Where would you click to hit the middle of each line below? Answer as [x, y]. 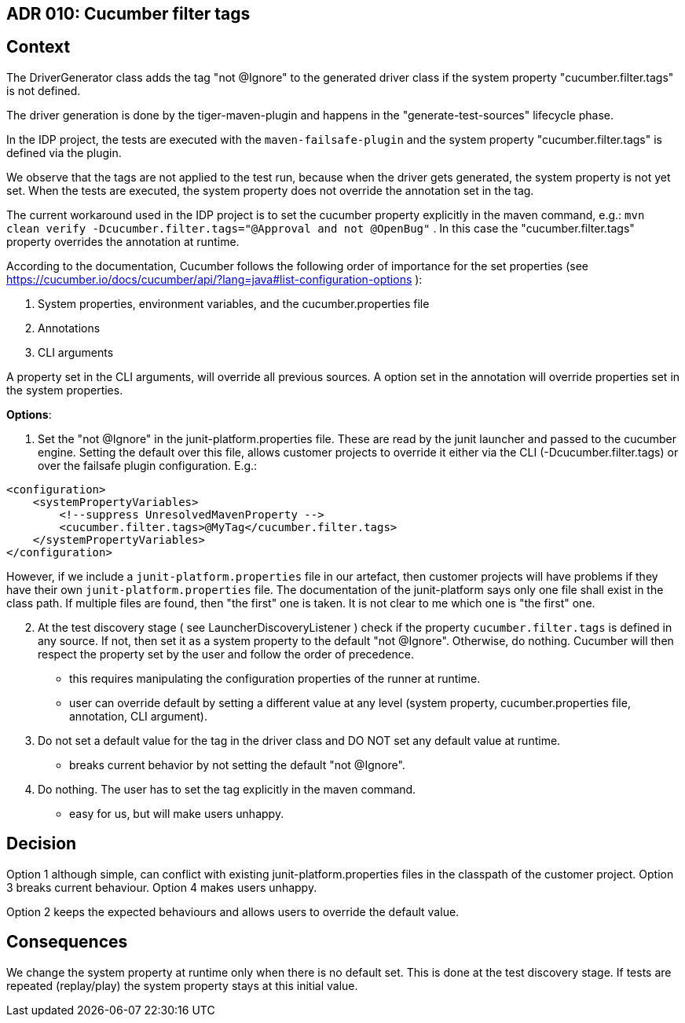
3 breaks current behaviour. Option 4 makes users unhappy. [162, 887]
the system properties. [65, 390]
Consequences [67, 942]
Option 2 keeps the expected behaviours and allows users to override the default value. [233, 911]
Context [38, 47]
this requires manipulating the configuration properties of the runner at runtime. [275, 678]
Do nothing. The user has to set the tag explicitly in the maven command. [227, 789]
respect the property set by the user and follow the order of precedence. [226, 654]
